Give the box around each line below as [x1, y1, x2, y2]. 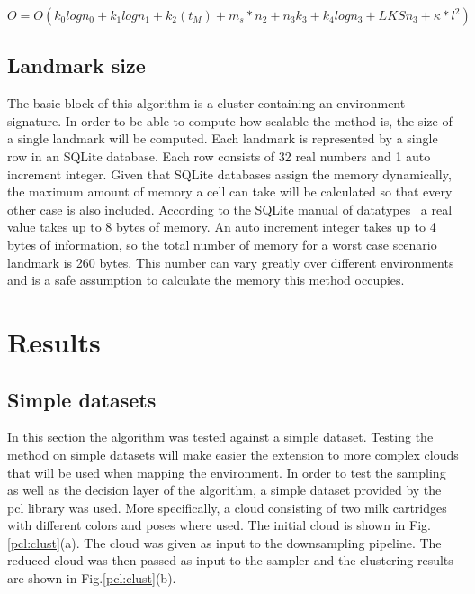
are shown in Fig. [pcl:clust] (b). [7, 569, 176, 588]
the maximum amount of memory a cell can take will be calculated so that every [7, 182, 453, 201]
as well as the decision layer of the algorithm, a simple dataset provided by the [7, 480, 442, 499]
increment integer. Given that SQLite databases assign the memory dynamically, [7, 164, 452, 183]
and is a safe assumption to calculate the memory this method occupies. [7, 270, 405, 289]
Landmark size [7, 51, 146, 79]
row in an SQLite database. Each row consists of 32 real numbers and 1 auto [7, 146, 431, 165]
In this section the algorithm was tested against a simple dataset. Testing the [7, 427, 434, 446]
